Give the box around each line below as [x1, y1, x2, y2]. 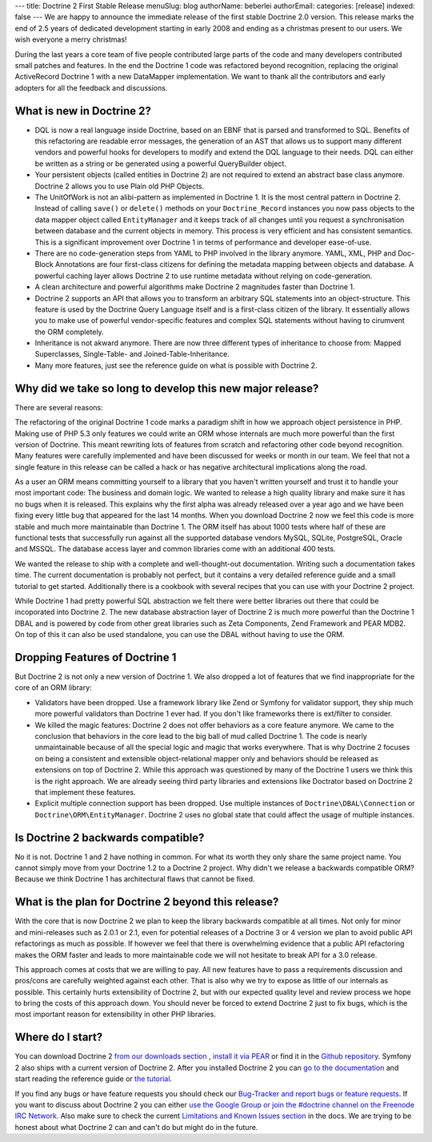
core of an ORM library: [14, 683, 92, 692]
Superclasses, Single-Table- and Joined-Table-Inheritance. [34, 349, 230, 359]
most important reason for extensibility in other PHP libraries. [14, 1010, 216, 1019]
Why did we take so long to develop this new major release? [14, 381, 319, 395]
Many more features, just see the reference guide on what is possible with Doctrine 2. [34, 361, 318, 370]
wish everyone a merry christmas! [14, 34, 127, 44]
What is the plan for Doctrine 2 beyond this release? [14, 895, 279, 909]
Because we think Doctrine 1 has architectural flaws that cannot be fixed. [14, 874, 255, 884]
